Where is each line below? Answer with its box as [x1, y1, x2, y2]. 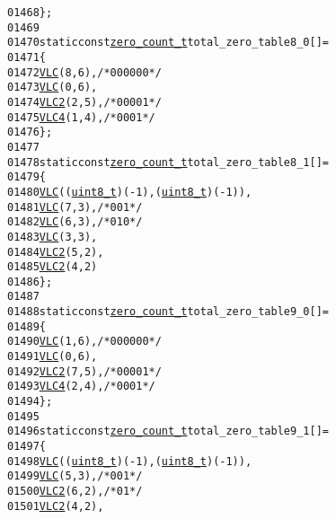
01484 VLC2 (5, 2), [7, 245, 104, 259]
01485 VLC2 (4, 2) [7, 260, 98, 274]
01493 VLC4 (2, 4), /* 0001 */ [7, 380, 155, 393]
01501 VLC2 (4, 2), [7, 499, 104, 513]
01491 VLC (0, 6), [7, 350, 98, 364]
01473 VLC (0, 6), [7, 81, 98, 94]
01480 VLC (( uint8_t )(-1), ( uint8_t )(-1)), [7, 185, 252, 198]
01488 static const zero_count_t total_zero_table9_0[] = [7, 305, 329, 319]
